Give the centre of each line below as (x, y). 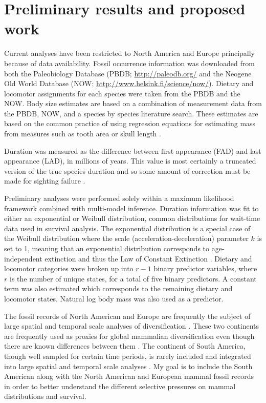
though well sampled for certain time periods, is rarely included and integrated (128, 356)
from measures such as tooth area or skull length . (83, 134)
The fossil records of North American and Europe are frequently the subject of (127, 316)
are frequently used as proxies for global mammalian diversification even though (129, 336)
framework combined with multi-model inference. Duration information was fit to (131, 208)
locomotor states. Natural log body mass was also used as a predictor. (114, 298)
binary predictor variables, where (205, 268)
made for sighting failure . (45, 181)
